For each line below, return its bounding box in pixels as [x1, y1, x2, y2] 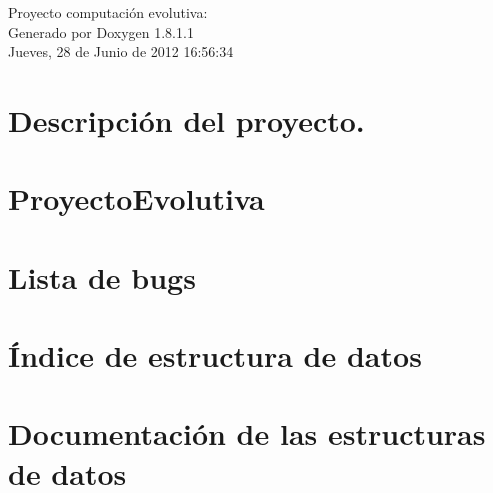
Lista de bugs [8, 256, 196, 297]
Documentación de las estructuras [8, 413, 486, 454]
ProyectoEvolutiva [8, 178, 265, 219]
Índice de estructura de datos [8, 335, 422, 376]
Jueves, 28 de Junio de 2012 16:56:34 [8, 41, 234, 62]
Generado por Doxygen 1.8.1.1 [8, 21, 194, 42]
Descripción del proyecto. [8, 99, 365, 140]
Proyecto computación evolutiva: [8, 2, 208, 22]
